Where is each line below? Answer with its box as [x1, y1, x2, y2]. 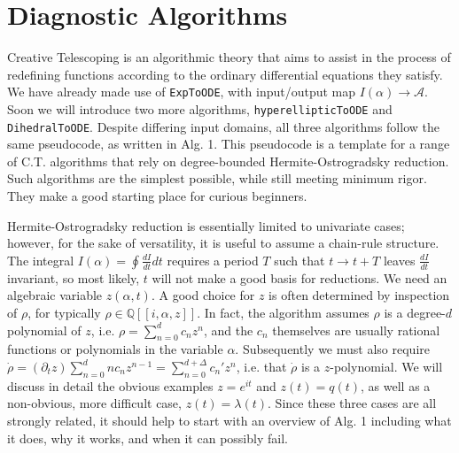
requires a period [167, 250, 259, 269]
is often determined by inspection [268, 286, 450, 304]
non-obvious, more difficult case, [7, 394, 182, 412]
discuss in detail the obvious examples [7, 376, 214, 395]
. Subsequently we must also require [235, 340, 430, 358]
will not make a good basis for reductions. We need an [152, 268, 447, 287]
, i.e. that [236, 357, 287, 376]
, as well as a [361, 376, 431, 395]
